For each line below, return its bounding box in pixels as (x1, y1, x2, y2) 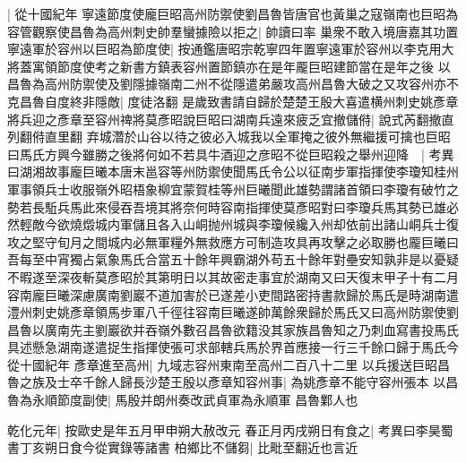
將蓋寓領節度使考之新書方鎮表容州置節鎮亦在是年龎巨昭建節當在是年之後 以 (7, 56, 451, 75)
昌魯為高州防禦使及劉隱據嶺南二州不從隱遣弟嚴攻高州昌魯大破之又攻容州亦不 (7, 74, 459, 93)
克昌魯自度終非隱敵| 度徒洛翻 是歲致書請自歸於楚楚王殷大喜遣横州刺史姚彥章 (7, 91, 459, 110)
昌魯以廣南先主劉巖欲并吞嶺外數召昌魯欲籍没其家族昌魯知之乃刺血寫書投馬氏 (7, 320, 459, 339)
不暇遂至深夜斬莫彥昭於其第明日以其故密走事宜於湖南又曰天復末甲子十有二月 (7, 267, 459, 286)
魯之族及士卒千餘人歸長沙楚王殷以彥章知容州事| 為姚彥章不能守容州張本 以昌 (7, 373, 459, 391)
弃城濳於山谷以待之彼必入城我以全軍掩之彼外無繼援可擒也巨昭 (86, 127, 451, 146)
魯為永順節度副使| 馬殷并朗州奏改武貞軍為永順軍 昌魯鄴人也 (7, 390, 358, 409)
